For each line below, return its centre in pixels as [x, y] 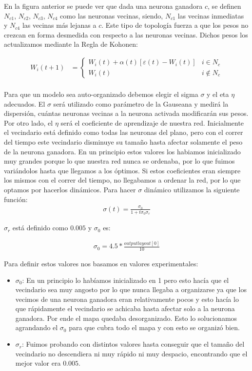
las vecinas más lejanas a [59, 25]
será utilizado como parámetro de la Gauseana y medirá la [141, 103]
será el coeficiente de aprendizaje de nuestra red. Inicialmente [152, 122]
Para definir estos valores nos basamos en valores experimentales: [101, 263]
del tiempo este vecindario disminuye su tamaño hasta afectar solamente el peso [123, 142]
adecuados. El [25, 103]
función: [16, 199]
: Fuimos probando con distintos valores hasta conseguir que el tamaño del [133, 344]
